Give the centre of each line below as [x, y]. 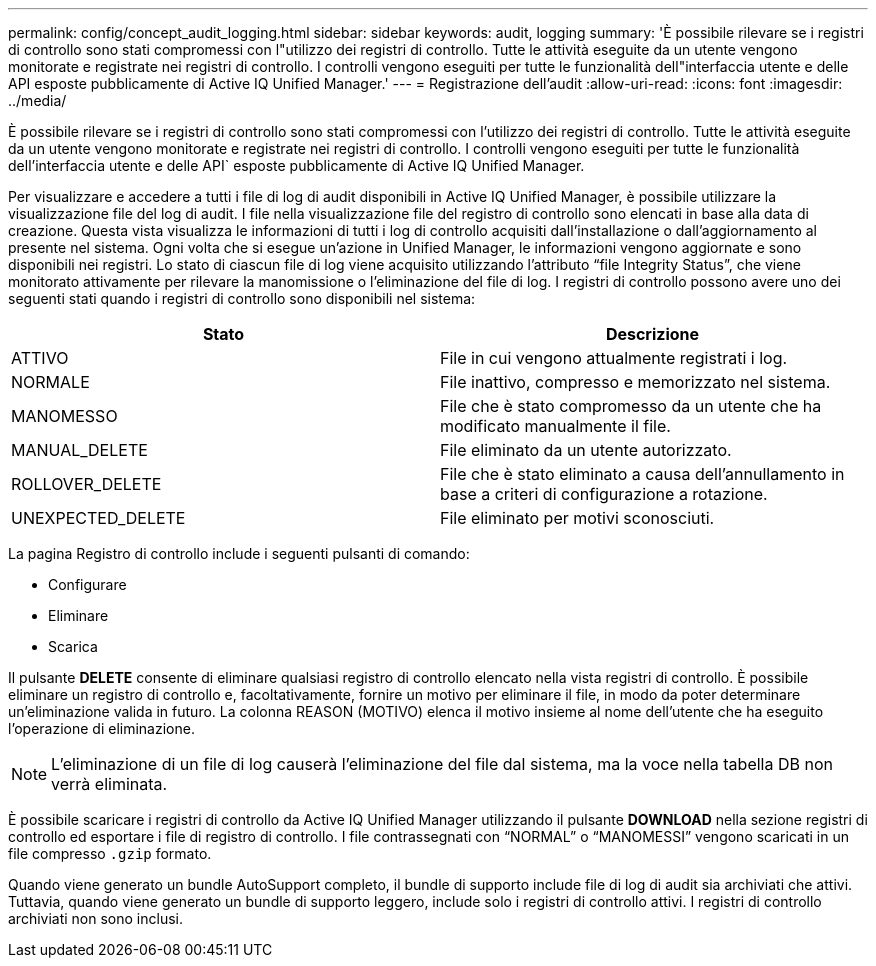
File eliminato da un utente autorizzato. [586, 450]
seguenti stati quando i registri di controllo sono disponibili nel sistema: [242, 298]
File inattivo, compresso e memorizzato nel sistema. [635, 382]
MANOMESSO [64, 416]
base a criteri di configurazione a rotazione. [604, 494]
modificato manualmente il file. [555, 426]
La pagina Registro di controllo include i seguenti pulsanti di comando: [239, 553]
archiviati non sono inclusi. [95, 918]
